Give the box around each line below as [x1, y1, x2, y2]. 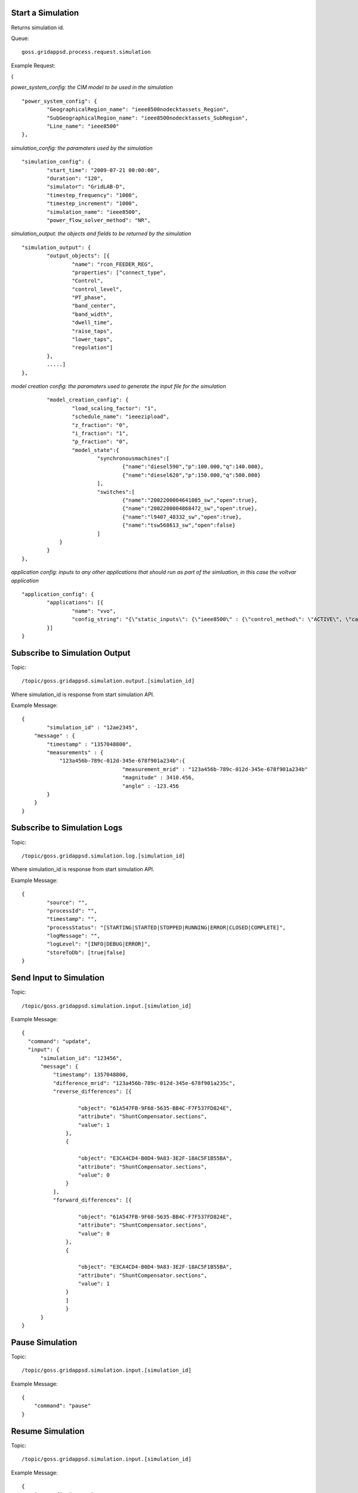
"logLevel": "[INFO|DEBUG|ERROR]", [47, 941, 151, 948]
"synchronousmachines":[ [97, 455, 170, 462]
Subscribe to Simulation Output [11, 648, 131, 658]
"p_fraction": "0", [72, 438, 129, 445]
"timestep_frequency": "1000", [47, 192, 138, 198]
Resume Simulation [11, 1426, 85, 1436]
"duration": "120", [47, 175, 104, 182]
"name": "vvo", [72, 607, 116, 615]
